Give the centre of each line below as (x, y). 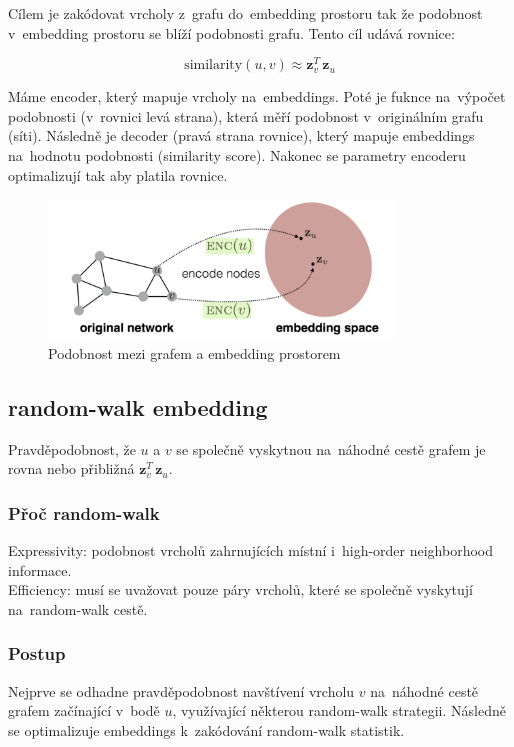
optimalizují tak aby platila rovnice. (118, 174)
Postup (37, 653)
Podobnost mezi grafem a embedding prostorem (194, 352)
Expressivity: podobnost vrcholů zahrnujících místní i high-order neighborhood (251, 550)
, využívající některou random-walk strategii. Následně (339, 710)
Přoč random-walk (84, 512)
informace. (40, 569)
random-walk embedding (138, 406)
